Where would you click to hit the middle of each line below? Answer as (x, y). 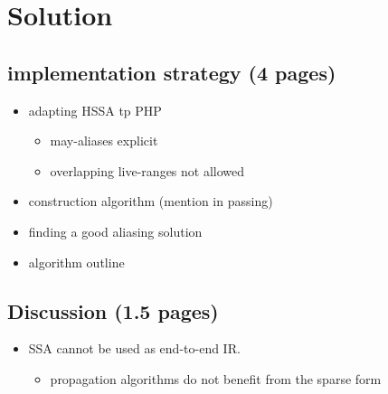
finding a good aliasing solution (115, 231)
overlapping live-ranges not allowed (147, 170)
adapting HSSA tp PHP (95, 110)
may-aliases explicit (104, 141)
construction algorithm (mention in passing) (151, 201)
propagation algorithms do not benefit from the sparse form (216, 378)
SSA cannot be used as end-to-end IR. (134, 348)
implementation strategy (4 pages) (172, 72)
